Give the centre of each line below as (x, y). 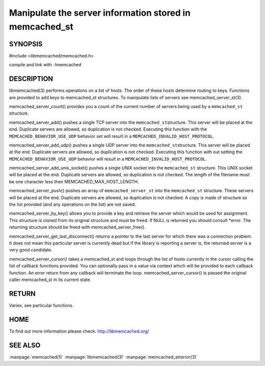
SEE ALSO (25, 345)
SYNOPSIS (26, 44)
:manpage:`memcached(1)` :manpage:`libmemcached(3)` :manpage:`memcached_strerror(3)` (104, 357)
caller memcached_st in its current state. (50, 280)
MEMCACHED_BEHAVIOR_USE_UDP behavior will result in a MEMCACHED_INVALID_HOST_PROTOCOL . (108, 159)
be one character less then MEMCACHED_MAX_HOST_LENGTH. (74, 181)
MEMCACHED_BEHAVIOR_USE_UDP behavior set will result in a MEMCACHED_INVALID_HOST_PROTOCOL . (112, 136)
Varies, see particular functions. (41, 305)
